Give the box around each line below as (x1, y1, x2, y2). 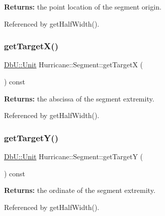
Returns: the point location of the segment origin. (4, 2, 161, 12)
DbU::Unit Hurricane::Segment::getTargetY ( (4, 151, 143, 161)
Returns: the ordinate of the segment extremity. (4, 185, 155, 195)
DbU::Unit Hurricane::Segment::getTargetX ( (4, 59, 143, 70)
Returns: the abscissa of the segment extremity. (4, 93, 154, 103)
